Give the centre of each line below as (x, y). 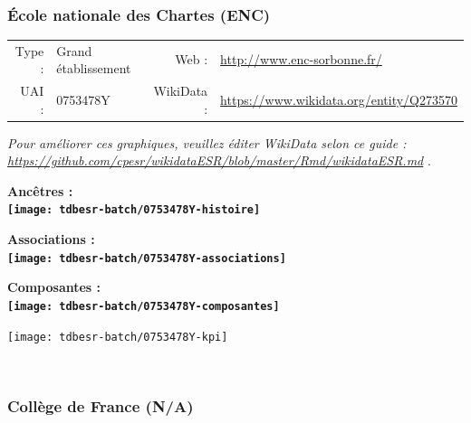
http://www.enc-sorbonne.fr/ (301, 59)
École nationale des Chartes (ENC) (139, 14)
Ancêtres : (40, 190)
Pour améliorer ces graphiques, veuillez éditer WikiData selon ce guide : (207, 142)
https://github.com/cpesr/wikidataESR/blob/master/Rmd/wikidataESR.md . (219, 160)
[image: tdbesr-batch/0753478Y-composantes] (144, 306)
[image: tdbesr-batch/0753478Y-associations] (147, 258)
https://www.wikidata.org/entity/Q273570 (339, 99)
